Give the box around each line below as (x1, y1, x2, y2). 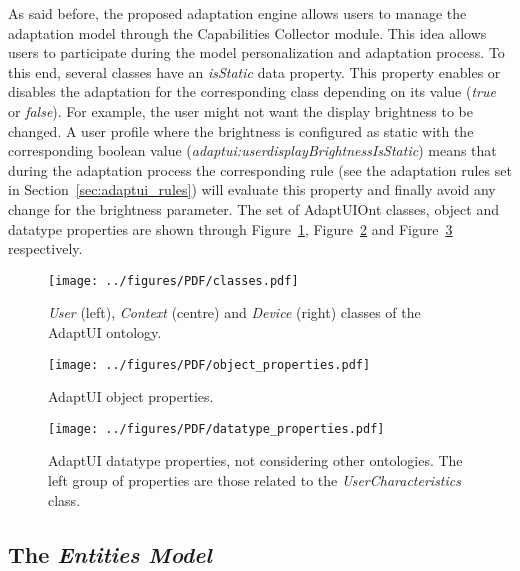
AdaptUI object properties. (48, 386, 214, 407)
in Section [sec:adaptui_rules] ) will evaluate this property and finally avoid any (8, 179, 496, 200)
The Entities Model (8, 538, 212, 569)
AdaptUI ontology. (48, 321, 162, 342)
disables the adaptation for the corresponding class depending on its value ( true (8, 81, 496, 102)
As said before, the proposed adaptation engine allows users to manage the (8, 3, 467, 23)
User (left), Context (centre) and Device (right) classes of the (48, 302, 421, 323)
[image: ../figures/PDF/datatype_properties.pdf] (48, 421, 385, 436)
